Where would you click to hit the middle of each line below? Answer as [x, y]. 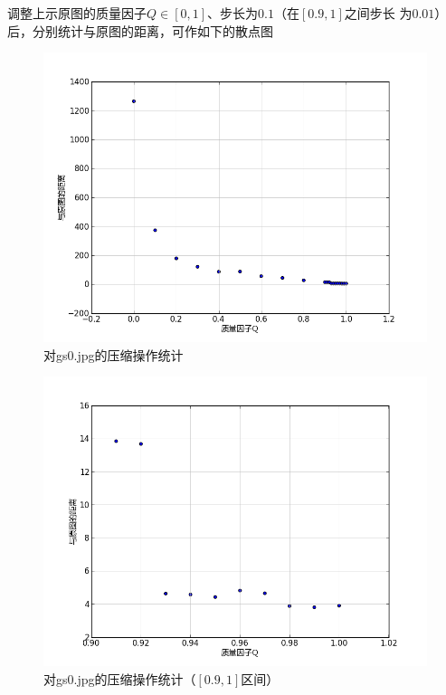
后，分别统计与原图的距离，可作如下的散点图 [140, 30]
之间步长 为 [378, 13]
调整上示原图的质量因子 [77, 13]
